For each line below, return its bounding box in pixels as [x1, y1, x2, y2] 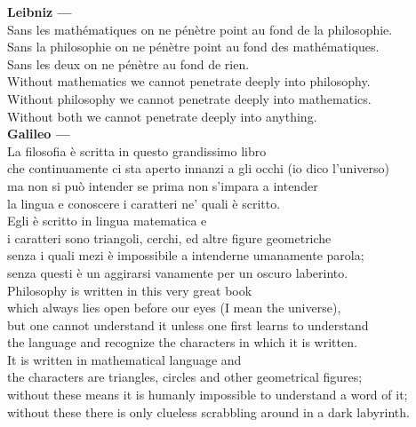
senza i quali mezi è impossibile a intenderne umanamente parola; [7, 246, 364, 265]
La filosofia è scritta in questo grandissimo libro [7, 141, 267, 160]
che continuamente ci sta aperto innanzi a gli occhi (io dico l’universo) [7, 159, 389, 178]
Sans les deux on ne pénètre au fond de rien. [7, 54, 250, 73]
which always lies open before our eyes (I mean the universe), [7, 298, 341, 317]
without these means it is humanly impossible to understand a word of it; [7, 385, 408, 404]
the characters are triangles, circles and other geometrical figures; [7, 368, 363, 386]
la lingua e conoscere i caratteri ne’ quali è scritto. [7, 194, 281, 212]
